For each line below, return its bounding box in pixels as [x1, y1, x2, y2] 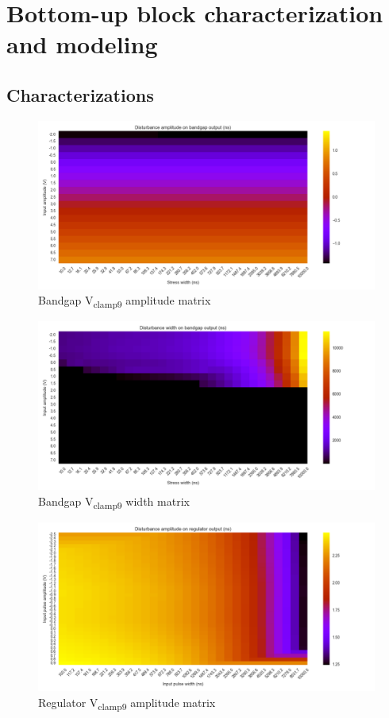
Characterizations [6, 82, 154, 107]
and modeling [6, 28, 158, 60]
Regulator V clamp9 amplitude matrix [38, 693, 216, 712]
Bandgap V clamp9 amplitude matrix [38, 292, 211, 311]
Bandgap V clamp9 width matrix [38, 493, 190, 511]
